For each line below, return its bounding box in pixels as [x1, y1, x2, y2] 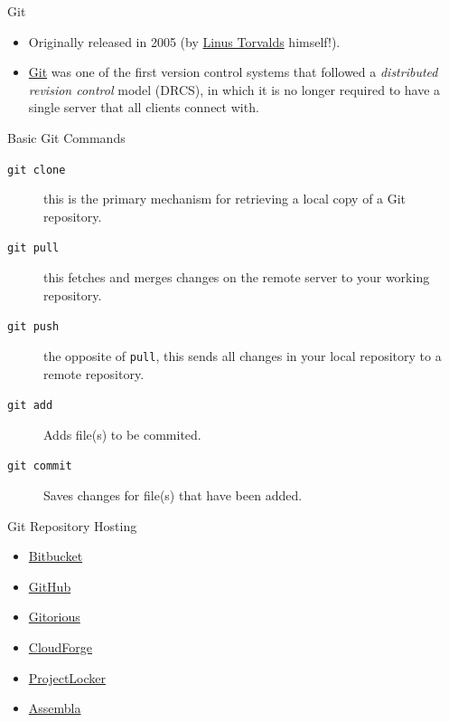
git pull [7, 242, 60, 255]
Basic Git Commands [7, 128, 126, 147]
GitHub [28, 576, 71, 595]
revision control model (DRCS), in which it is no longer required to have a [28, 80, 441, 99]
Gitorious [28, 607, 80, 626]
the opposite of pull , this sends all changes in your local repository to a [43, 346, 442, 365]
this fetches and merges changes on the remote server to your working [43, 268, 430, 287]
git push [7, 320, 60, 334]
